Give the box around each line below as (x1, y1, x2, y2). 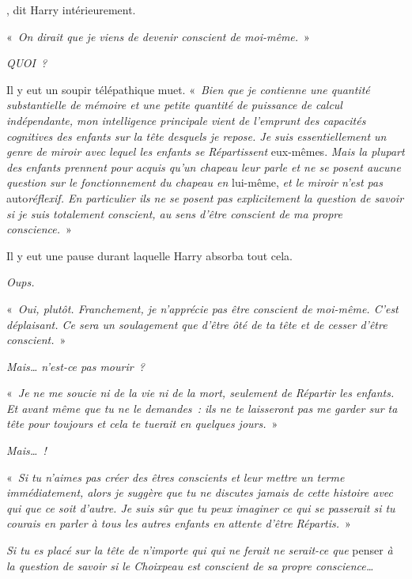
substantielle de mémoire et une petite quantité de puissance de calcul (6, 96, 342, 113)
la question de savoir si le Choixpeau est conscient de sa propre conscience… (6, 557, 374, 573)
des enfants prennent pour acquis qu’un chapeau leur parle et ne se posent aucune (6, 158, 401, 175)
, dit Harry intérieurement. (6, 2, 136, 17)
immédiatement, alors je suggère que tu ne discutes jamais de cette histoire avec (6, 484, 394, 501)
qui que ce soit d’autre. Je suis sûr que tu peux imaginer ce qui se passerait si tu (6, 499, 395, 516)
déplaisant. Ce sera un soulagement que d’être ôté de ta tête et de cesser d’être (6, 316, 387, 332)
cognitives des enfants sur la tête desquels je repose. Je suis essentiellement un (6, 127, 387, 144)
